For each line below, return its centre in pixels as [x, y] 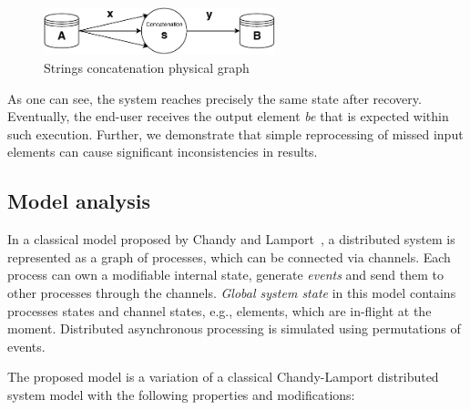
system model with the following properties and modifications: [181, 394]
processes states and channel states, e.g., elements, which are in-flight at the [220, 310]
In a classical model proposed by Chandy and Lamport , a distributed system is [231, 239]
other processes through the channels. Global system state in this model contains [232, 292]
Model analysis [79, 201]
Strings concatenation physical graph [147, 67]
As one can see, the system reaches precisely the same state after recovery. [215, 98]
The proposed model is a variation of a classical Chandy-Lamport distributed [223, 377]
